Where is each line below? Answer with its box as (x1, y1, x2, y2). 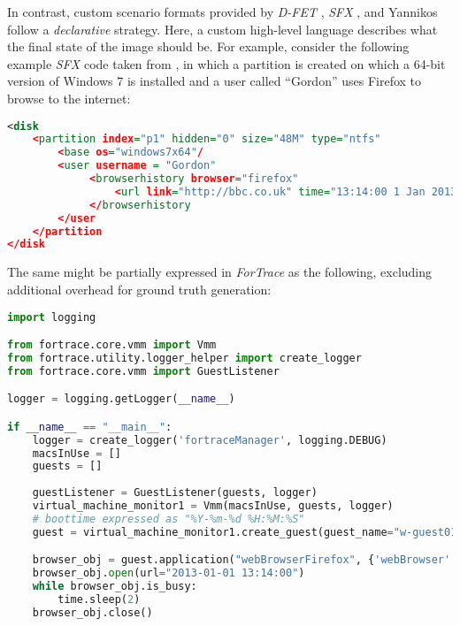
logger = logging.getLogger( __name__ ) (7, 393, 235, 406)
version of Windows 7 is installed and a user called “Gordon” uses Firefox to (7, 72, 422, 90)
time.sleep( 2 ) (57, 593, 141, 606)
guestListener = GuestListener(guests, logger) (32, 486, 318, 500)
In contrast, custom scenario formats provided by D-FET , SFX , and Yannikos (7, 3, 438, 20)
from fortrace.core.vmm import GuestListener (7, 364, 280, 378)
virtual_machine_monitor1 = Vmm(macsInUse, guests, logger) (32, 500, 394, 513)
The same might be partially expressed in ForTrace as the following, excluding (7, 263, 433, 281)
